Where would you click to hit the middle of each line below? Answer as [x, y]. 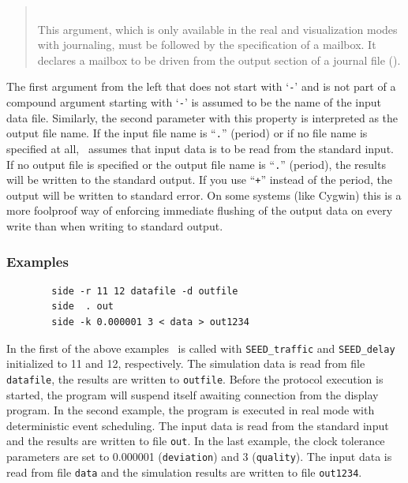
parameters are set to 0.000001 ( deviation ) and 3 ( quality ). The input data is [199, 456]
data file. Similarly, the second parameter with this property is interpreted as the [202, 117]
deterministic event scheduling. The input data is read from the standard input [198, 425]
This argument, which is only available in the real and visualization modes [217, 29]
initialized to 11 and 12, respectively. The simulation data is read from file [186, 363]
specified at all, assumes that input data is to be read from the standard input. [200, 148]
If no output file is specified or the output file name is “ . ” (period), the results [196, 164]
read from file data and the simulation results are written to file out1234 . [184, 472]
